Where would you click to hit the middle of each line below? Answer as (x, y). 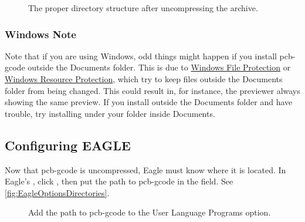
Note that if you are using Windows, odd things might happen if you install (141, 55)
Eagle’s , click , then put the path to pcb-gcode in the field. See (119, 181)
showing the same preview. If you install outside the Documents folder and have (149, 102)
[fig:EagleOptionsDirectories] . (57, 192)
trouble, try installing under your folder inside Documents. (110, 113)
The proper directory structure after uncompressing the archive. (143, 8)
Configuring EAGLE (68, 145)
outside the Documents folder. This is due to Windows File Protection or (159, 67)
